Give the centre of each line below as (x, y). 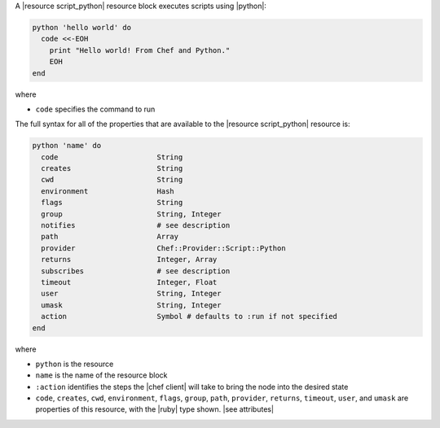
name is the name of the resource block (101, 375)
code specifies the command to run (95, 109)
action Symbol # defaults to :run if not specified (189, 317)
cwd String (112, 180)
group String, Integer (131, 214)
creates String (112, 168)
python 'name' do (67, 146)
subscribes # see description (136, 271)
